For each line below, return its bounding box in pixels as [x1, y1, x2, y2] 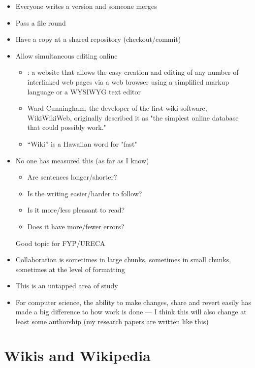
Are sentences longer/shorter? [27, 172, 117, 182]
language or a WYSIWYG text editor [27, 86, 141, 96]
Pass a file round [15, 17, 66, 28]
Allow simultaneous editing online [15, 50, 118, 61]
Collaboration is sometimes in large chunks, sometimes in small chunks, [15, 254, 231, 265]
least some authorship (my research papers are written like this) [15, 316, 209, 327]
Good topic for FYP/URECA [15, 238, 105, 248]
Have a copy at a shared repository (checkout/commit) [15, 34, 181, 44]
